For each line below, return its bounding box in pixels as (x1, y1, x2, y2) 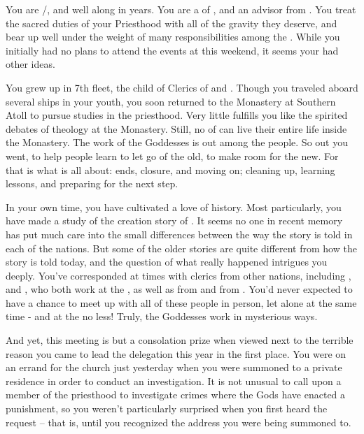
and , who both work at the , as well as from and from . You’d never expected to (6, 282, 353, 296)
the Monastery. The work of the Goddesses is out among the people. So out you (6, 135, 348, 150)
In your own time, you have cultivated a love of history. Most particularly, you (6, 199, 342, 214)
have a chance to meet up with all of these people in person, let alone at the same (6, 295, 357, 310)
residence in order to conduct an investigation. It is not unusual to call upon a (6, 373, 342, 388)
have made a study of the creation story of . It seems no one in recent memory (6, 213, 343, 228)
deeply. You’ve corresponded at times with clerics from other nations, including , (6, 268, 351, 282)
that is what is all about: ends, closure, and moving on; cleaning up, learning (6, 162, 335, 177)
